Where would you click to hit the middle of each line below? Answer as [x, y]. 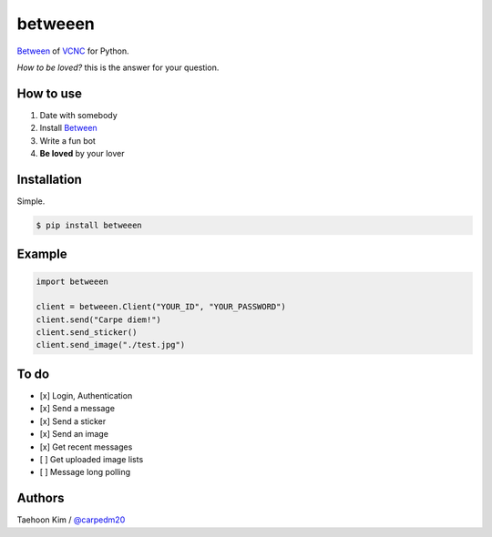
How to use [49, 93]
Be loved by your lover [82, 154]
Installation [49, 179]
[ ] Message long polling [85, 472]
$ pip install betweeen [89, 225]
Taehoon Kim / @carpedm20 [71, 520]
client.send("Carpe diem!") [98, 319]
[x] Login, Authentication [86, 395]
